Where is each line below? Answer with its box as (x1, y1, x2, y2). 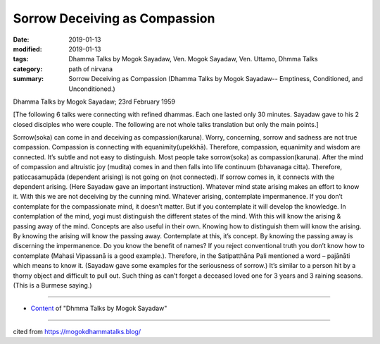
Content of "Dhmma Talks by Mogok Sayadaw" (30, 304, 167, 313)
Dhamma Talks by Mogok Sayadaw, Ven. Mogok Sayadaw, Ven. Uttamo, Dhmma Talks (68, 55, 318, 63)
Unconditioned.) (68, 85, 115, 93)
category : (13, 64, 43, 73)
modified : (13, 44, 42, 53)
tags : (13, 55, 29, 63)
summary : (13, 75, 44, 83)
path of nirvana (68, 64, 113, 73)
